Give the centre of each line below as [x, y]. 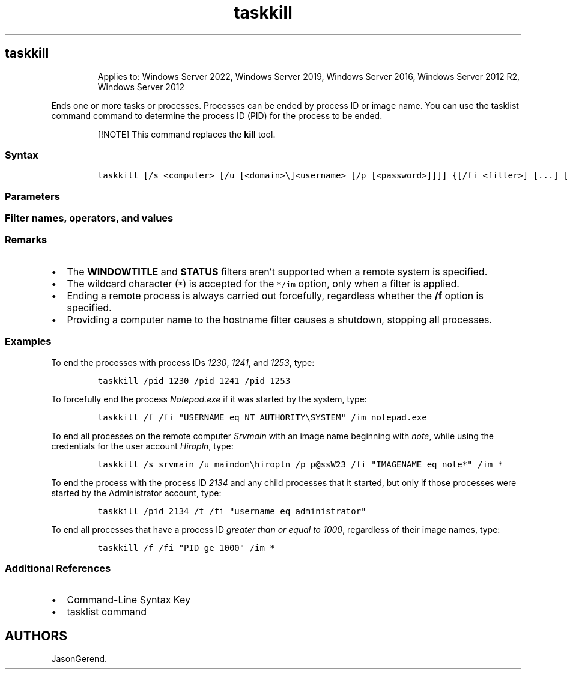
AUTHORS [36, 636]
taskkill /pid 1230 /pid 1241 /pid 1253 [194, 381]
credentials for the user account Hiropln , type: [142, 446]
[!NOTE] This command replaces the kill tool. [186, 134]
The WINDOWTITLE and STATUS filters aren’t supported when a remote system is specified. [277, 271]
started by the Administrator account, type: [136, 493]
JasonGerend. [79, 659]
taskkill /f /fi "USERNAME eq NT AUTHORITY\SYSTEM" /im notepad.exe [262, 417]
